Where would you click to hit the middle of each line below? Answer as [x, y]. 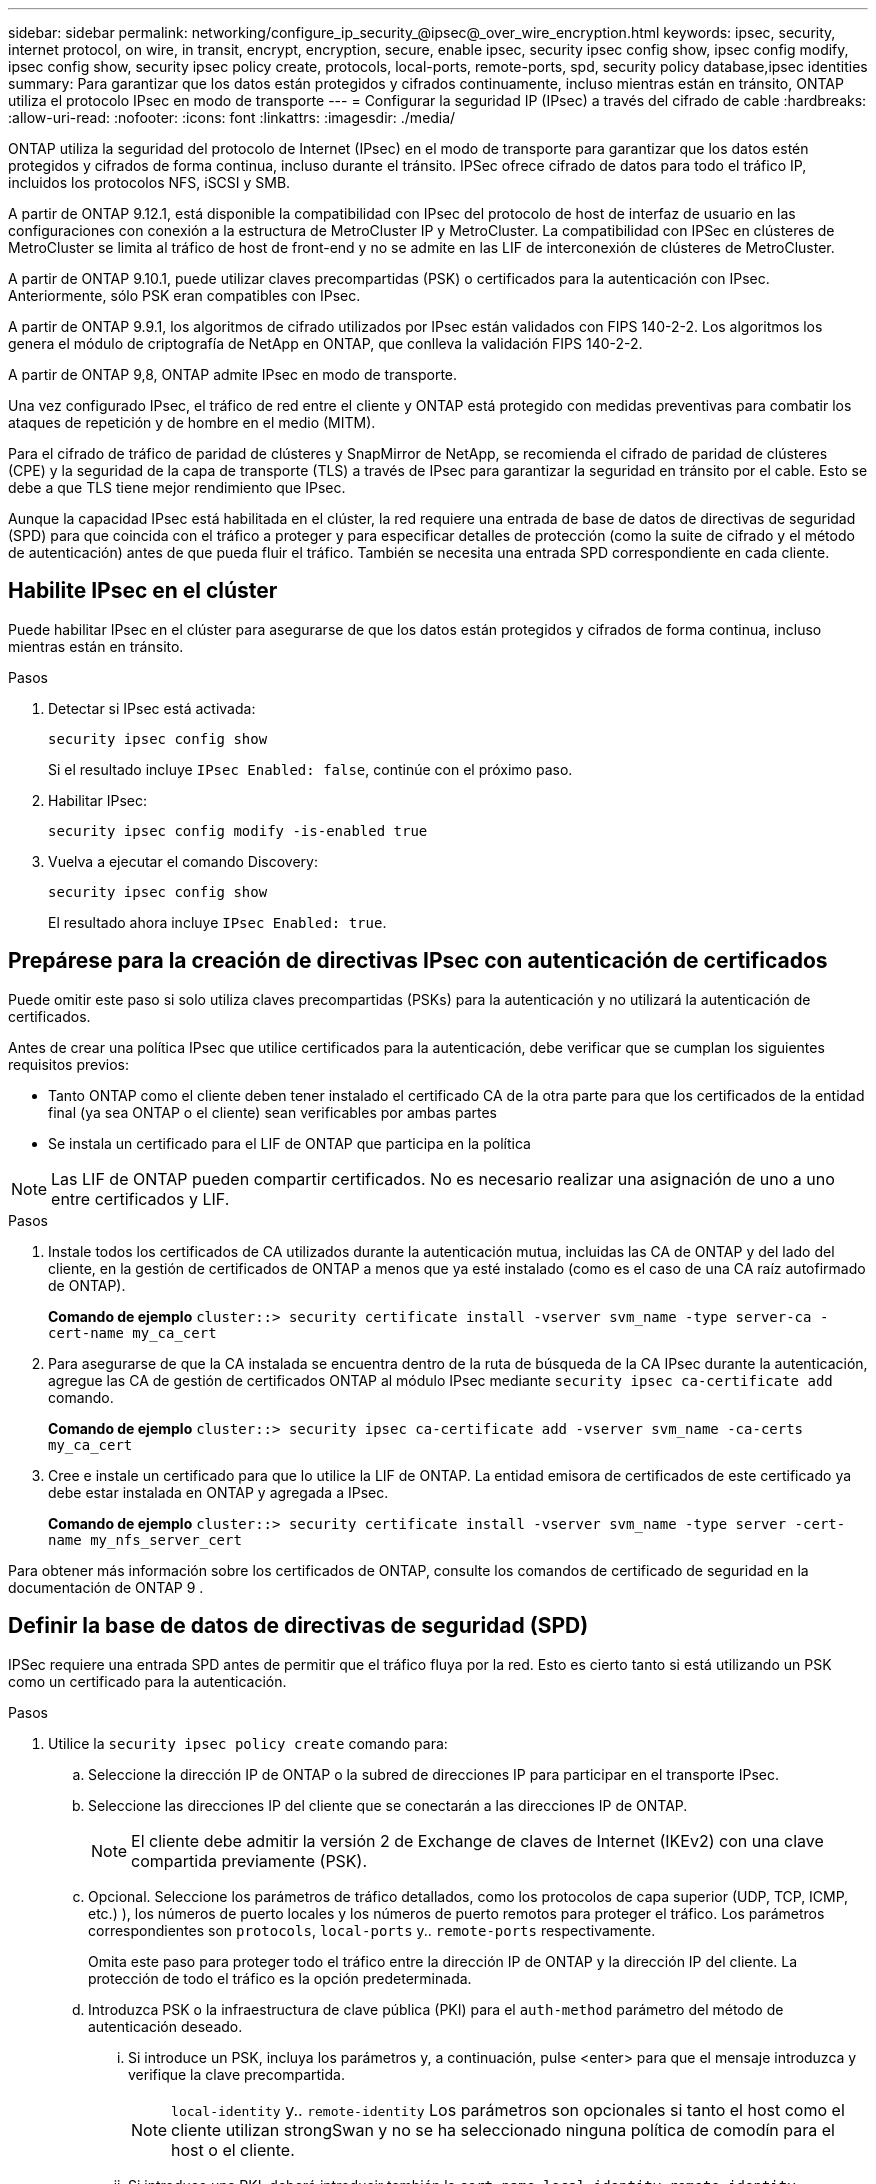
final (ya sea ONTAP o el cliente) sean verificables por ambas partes [272, 1112]
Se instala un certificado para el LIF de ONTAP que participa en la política [289, 1143]
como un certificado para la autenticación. [147, 1681]
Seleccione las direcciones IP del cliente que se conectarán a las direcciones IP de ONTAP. [388, 1805]
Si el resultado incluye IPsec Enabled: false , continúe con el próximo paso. [310, 769]
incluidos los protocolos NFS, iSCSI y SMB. [149, 182]
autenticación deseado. [165, 2026]
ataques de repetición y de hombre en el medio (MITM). [192, 422]
